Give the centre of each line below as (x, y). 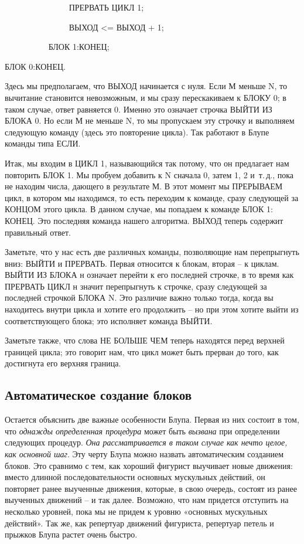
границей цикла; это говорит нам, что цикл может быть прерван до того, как (142, 351)
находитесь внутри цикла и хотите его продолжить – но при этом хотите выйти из (152, 309)
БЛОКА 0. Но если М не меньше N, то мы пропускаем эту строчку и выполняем (150, 120)
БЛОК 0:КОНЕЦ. (35, 66)
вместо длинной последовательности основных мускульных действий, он (135, 477)
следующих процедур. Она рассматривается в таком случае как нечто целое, (146, 442)
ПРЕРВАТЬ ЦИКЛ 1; (106, 7)
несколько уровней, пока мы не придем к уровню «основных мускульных (136, 511)
